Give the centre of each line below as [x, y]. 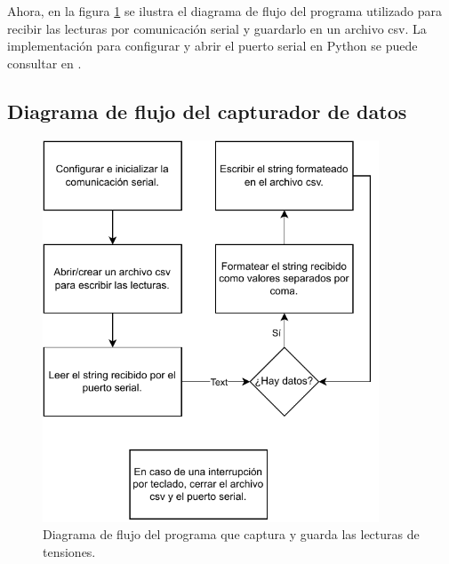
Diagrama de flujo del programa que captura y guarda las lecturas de [231, 534]
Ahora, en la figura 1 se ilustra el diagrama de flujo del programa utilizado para [224, 11]
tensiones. [69, 551]
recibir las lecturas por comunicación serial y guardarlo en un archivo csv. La [217, 28]
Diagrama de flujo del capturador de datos [207, 111]
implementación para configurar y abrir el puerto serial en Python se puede [212, 46]
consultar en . [44, 63]
